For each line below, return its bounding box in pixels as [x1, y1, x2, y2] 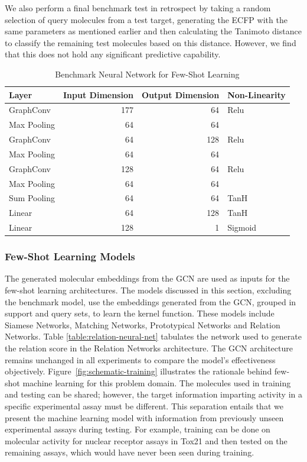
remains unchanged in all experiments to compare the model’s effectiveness [5, 353, 276, 366]
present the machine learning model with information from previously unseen [5, 411, 284, 424]
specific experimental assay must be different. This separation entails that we [5, 400, 283, 412]
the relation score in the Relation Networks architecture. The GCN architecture [5, 342, 293, 354]
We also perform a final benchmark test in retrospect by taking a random [5, 2, 271, 14]
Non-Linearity [227, 88, 286, 101]
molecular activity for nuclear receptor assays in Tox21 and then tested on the [5, 434, 288, 447]
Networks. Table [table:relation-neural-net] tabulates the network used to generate [5, 330, 302, 343]
